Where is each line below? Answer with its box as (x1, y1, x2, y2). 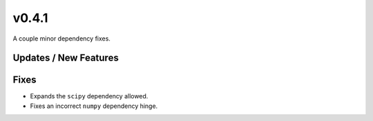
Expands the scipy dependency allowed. (30, 92, 149, 100)
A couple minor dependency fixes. (12, 34, 111, 43)
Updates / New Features (12, 52, 119, 64)
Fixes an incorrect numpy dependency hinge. (30, 102, 158, 110)
